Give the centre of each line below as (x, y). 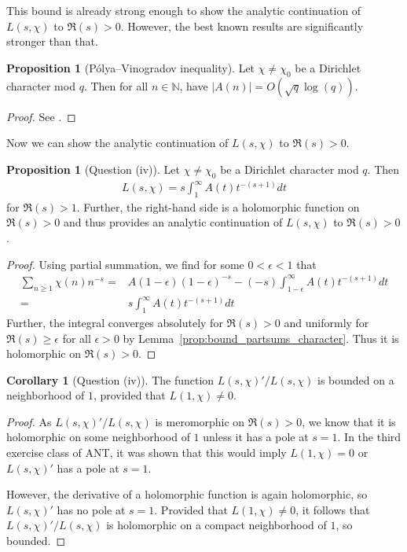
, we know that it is (349, 421)
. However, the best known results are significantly (242, 26)
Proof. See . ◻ (41, 116)
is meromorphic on (200, 421)
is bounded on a (356, 379)
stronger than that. (52, 41)
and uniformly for (326, 322)
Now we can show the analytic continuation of (117, 143)
